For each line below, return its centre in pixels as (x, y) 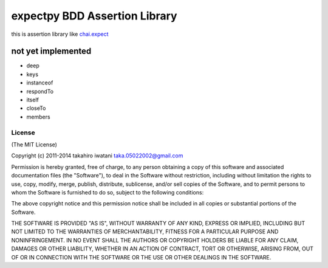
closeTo (36, 108)
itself (32, 100)
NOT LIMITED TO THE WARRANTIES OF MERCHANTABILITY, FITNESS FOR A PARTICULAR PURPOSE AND (145, 232)
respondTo (40, 91)
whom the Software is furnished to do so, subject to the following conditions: (108, 192)
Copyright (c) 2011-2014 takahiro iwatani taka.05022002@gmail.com (97, 156)
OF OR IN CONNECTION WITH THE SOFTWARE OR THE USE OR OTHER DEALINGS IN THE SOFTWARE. (141, 257)
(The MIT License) (34, 144)
